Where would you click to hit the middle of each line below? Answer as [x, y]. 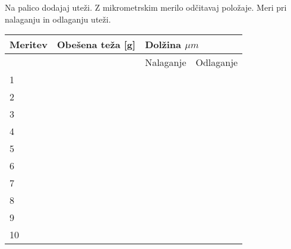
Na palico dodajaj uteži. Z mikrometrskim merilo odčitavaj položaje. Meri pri [146, 7]
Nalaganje [166, 62]
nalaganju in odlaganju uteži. [58, 19]
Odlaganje [217, 62]
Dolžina [163, 45]
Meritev [29, 45]
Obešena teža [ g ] [96, 45]
